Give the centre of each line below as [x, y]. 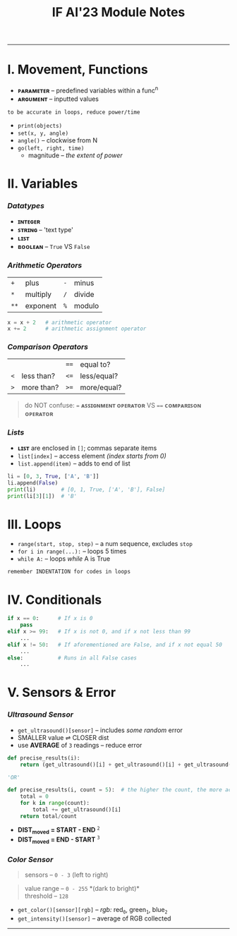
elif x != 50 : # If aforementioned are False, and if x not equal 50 [115, 645]
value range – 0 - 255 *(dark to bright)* [82, 888]
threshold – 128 [47, 896]
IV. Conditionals [55, 600]
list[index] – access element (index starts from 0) [92, 456]
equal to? [95, 364]
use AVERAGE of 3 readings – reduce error [80, 745]
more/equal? [101, 387]
